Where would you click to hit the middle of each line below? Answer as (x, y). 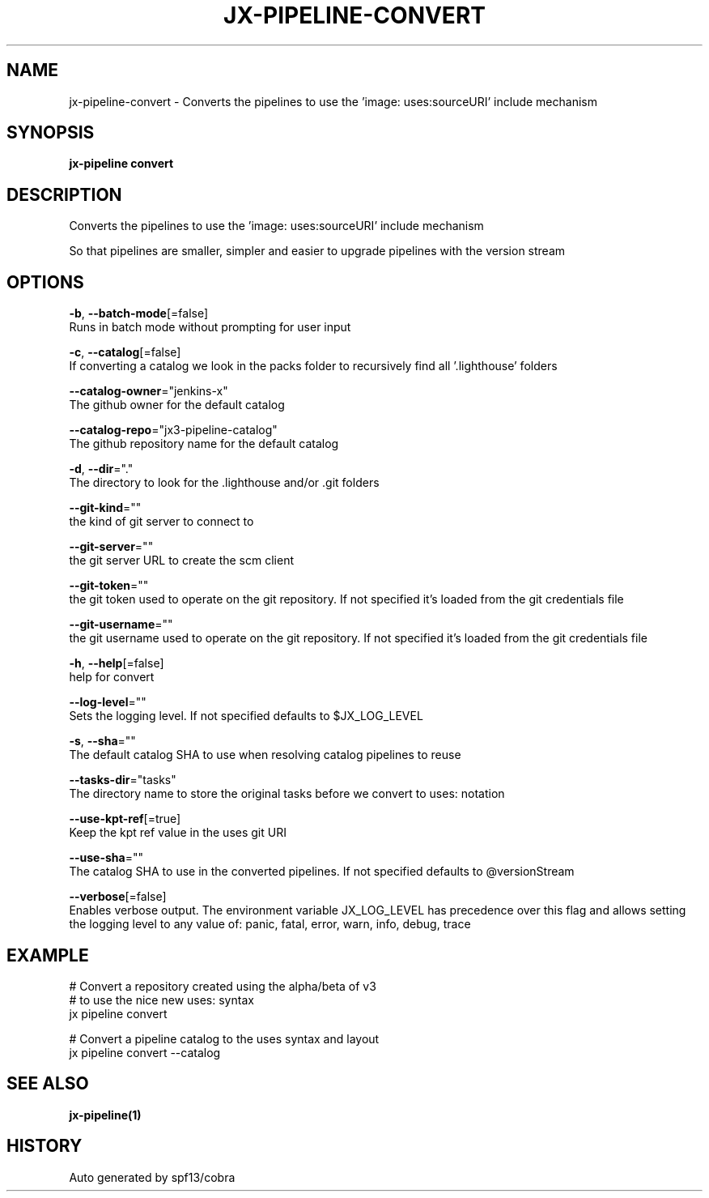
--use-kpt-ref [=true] (125, 819)
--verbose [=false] (118, 897)
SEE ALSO (48, 1084)
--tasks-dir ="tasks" (123, 780)
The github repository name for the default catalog (204, 444)
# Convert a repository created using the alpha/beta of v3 (223, 986)
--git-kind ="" (105, 508)
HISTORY (45, 1146)
